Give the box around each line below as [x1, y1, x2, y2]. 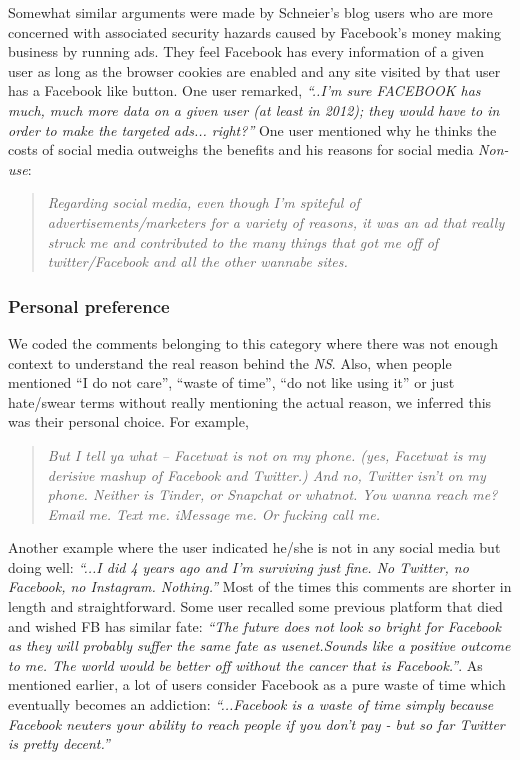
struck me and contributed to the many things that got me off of [47, 231, 439, 252]
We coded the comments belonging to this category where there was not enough [8, 332, 498, 353]
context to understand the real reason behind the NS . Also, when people [8, 352, 452, 373]
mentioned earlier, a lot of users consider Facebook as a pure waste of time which [8, 674, 506, 695]
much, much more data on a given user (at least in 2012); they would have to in [8, 99, 500, 120]
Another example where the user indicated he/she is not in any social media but [8, 537, 501, 558]
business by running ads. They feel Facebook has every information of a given [8, 41, 484, 62]
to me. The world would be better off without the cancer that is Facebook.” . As [8, 654, 483, 675]
